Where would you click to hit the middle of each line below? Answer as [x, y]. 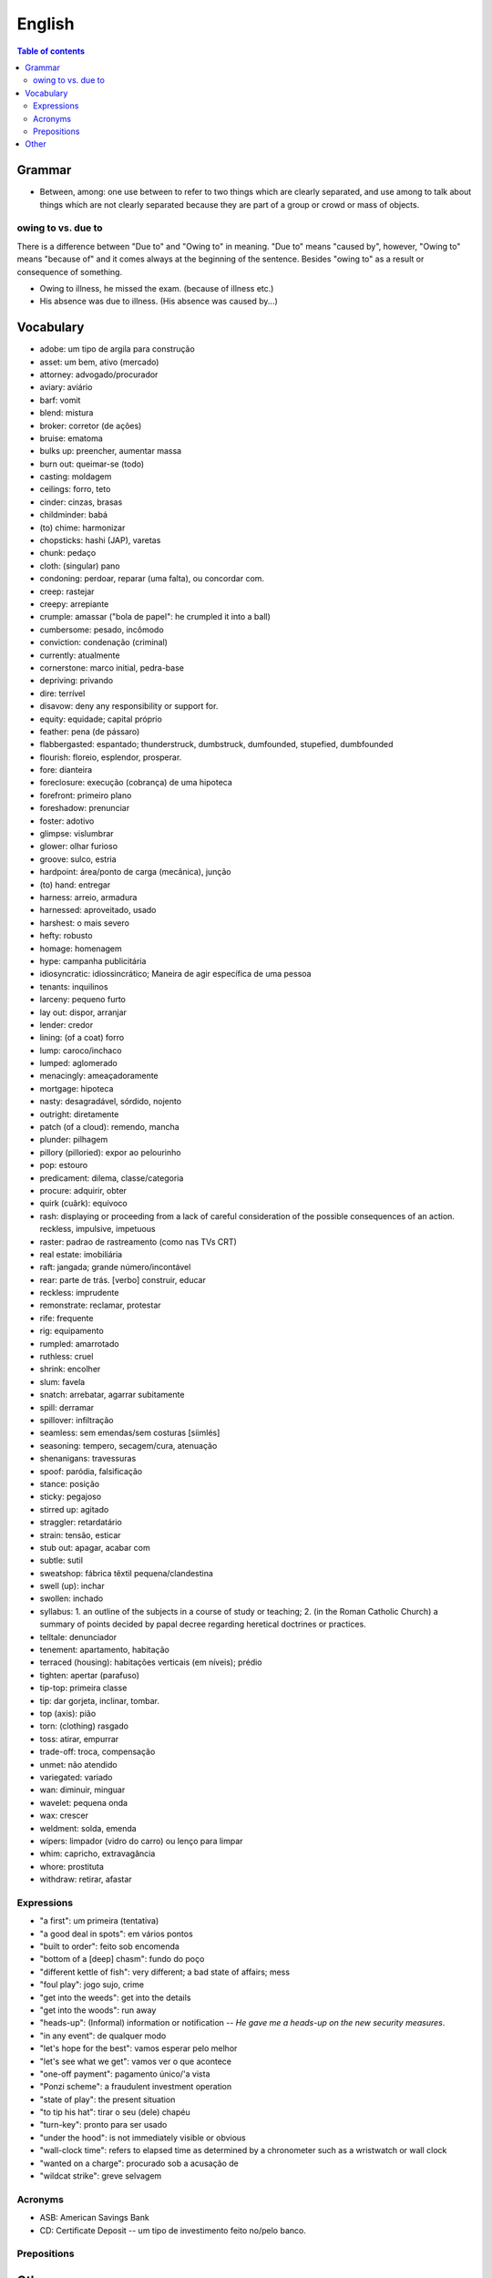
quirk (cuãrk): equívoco [83, 1204]
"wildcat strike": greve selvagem [101, 2176]
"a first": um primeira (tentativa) [99, 1921]
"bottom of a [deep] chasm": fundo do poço [122, 1959]
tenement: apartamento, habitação [105, 1650]
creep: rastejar [67, 591]
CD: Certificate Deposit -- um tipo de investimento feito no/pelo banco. [173, 2230]
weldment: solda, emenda [88, 1828]
